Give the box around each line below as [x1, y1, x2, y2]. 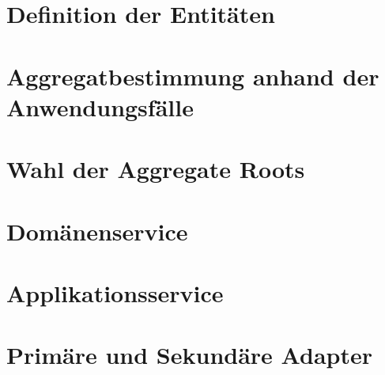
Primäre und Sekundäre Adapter [6, 339, 372, 371]
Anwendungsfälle [6, 90, 194, 123]
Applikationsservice [6, 276, 224, 309]
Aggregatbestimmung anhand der [6, 59, 379, 92]
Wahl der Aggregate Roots [6, 153, 305, 185]
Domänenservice [6, 214, 188, 247]
